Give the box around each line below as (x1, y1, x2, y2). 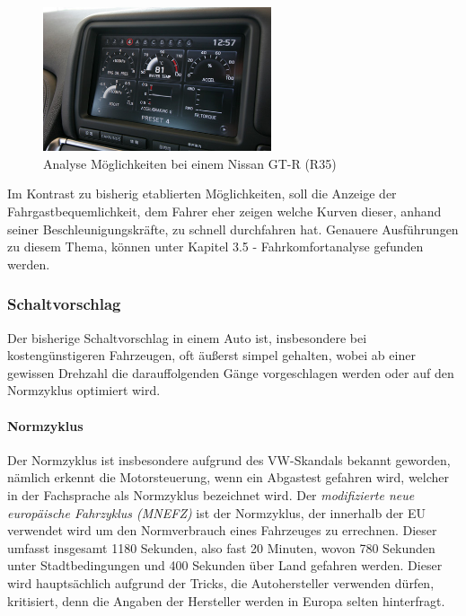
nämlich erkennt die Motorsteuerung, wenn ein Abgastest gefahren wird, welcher (7, 468, 450, 487)
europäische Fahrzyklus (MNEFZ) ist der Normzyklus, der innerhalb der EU (7, 503, 426, 522)
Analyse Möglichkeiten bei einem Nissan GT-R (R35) (43, 154, 337, 172)
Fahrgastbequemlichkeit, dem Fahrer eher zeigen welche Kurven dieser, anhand (7, 202, 442, 221)
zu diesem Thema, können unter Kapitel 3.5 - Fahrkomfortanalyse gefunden (7, 237, 424, 256)
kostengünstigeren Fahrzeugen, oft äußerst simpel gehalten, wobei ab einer (7, 346, 416, 365)
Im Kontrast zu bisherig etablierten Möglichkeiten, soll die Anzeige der (7, 184, 397, 203)
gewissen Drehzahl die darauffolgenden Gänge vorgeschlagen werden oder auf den (7, 363, 454, 382)
